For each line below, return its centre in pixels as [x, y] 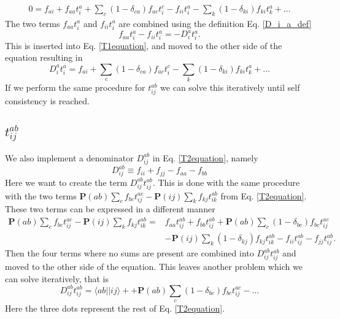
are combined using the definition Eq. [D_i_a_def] [215, 23]
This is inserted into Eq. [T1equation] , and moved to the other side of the [144, 45]
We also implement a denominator [69, 157]
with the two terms [41, 195]
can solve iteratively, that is [57, 278]
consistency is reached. [47, 101]
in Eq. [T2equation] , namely [205, 157]
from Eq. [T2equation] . [264, 195]
